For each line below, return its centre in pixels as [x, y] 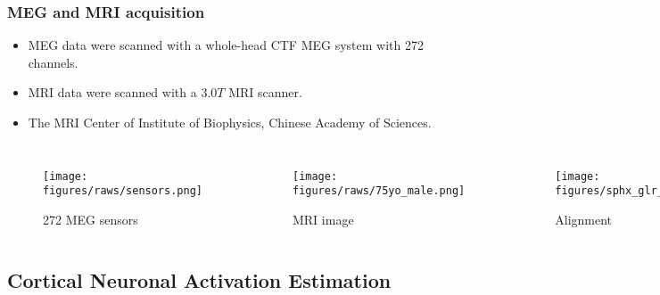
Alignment [584, 219]
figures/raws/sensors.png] [123, 191]
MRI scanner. [265, 92]
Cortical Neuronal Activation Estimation [199, 279]
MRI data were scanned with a [112, 92]
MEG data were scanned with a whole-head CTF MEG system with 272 [226, 45]
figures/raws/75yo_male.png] [379, 191]
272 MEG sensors [91, 219]
